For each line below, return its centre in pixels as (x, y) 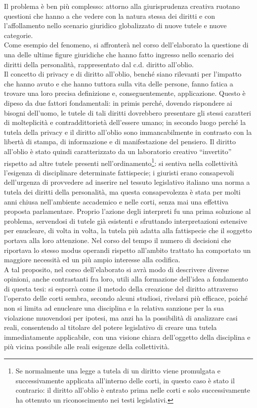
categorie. (19, 35)
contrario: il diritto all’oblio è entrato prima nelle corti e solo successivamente (133, 390)
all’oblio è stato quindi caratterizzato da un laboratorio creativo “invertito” (118, 151)
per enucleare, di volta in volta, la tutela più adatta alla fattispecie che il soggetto (128, 230)
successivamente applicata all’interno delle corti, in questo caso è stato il (125, 380)
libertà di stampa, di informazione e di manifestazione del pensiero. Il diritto (120, 142)
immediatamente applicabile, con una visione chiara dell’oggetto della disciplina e (127, 337)
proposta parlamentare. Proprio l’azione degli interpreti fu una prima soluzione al (128, 211)
